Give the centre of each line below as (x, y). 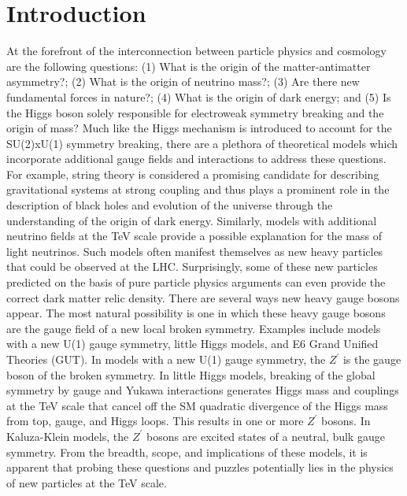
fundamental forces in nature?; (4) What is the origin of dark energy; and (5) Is (199, 96)
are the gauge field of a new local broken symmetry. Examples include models (194, 328)
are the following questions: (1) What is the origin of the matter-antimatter (189, 66)
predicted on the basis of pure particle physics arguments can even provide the (196, 282)
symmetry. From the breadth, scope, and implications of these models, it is (187, 452)
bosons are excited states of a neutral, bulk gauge (265, 436)
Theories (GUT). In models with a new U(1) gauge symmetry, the (166, 359)
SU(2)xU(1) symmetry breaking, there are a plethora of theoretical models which (202, 143)
